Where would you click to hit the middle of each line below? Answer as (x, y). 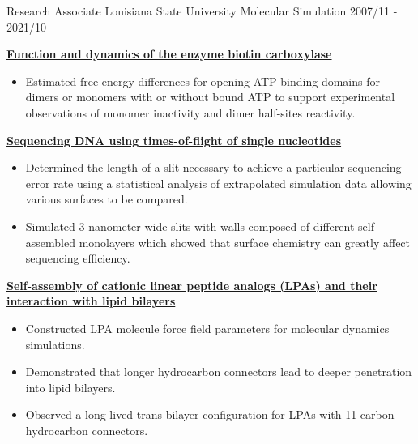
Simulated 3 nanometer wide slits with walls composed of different (190, 226)
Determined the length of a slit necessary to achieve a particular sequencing (213, 167)
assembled (50, 242)
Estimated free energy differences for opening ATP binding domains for (203, 81)
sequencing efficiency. (78, 258)
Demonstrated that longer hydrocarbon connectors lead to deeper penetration (219, 371)
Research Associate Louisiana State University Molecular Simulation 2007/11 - (202, 11)
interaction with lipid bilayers (91, 301)
